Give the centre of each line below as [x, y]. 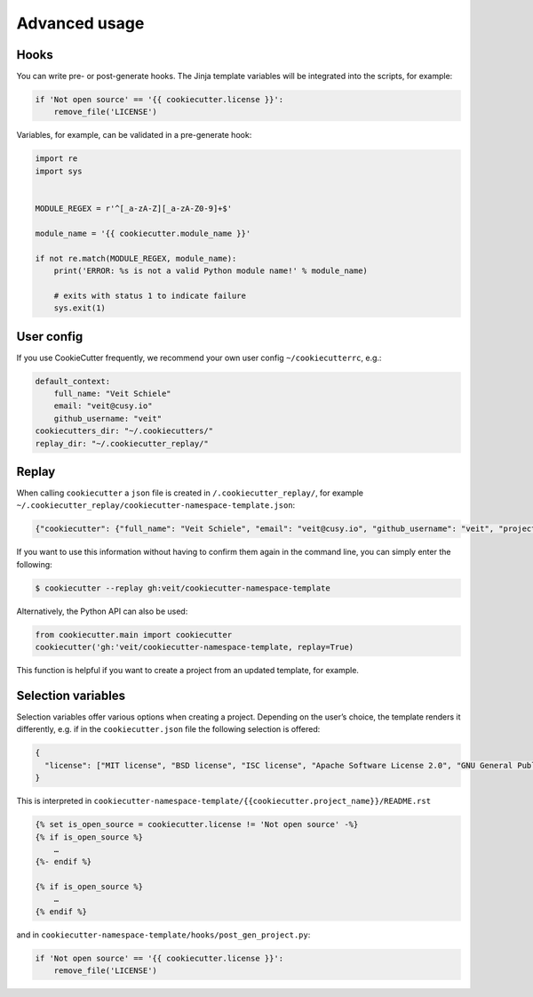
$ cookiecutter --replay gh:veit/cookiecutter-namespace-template [183, 588]
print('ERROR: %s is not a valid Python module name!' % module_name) [211, 270]
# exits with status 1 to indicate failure [150, 295]
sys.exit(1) [80, 308]
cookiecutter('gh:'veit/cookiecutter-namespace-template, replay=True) [195, 647]
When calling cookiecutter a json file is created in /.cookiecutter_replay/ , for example [190, 493]
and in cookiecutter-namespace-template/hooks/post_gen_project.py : [163, 935]
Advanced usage [80, 23]
